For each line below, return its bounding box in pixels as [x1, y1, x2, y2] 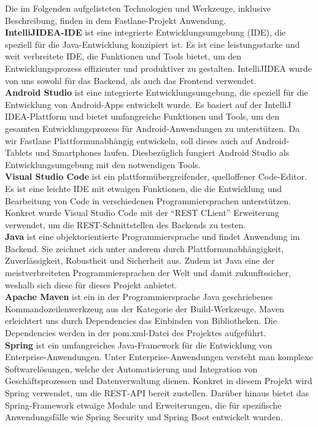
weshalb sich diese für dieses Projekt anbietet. [5, 278, 177, 291]
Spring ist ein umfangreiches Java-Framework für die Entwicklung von [5, 338, 273, 351]
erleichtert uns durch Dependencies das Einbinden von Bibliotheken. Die [5, 314, 277, 327]
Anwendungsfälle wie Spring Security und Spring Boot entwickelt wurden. [5, 410, 283, 423]
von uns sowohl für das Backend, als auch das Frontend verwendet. [5, 74, 257, 87]
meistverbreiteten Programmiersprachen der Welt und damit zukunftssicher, [5, 266, 291, 279]
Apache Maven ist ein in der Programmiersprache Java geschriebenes [5, 290, 273, 303]
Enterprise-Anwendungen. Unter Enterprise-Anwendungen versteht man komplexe [5, 350, 313, 363]
